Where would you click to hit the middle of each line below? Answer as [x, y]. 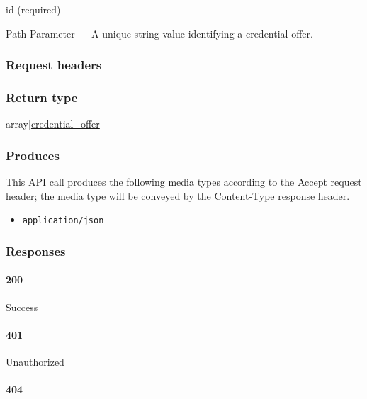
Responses [36, 251]
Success [22, 307]
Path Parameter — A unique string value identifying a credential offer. [159, 33]
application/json [63, 221]
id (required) [33, 9]
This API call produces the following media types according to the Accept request [184, 182]
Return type [42, 97]
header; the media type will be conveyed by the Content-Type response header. [178, 195]
